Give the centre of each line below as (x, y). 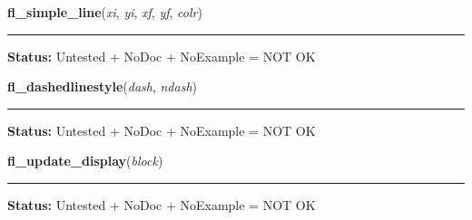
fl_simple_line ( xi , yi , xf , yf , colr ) (105, 12)
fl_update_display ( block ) (85, 161)
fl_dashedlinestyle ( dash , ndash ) (103, 86)
